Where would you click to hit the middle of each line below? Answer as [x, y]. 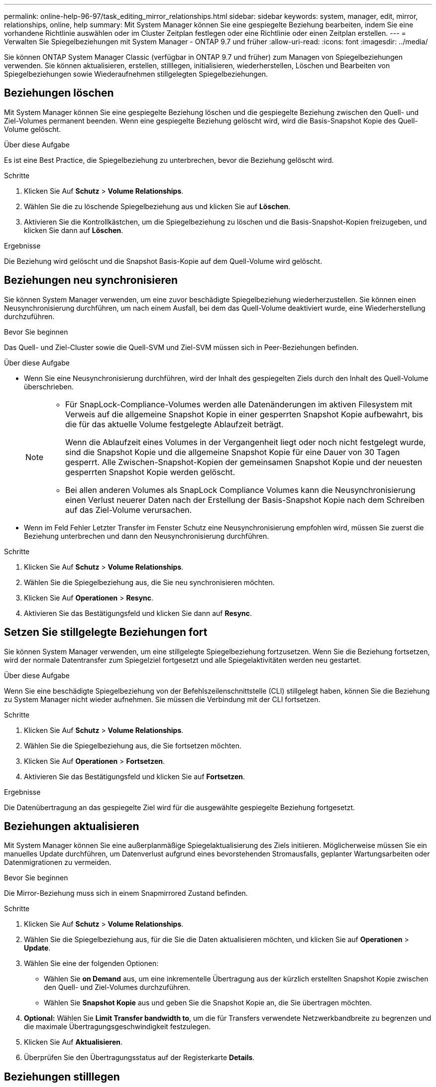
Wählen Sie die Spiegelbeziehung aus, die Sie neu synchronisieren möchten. [149, 582]
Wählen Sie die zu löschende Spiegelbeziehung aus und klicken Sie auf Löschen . [157, 206]
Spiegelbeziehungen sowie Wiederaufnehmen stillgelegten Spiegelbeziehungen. [136, 74]
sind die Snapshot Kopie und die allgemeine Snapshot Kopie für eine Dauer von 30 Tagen [233, 452]
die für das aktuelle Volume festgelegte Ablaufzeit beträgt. [174, 424]
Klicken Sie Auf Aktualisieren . [73, 1042]
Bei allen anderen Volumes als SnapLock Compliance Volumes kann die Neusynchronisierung [240, 490]
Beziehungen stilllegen [62, 1077]
